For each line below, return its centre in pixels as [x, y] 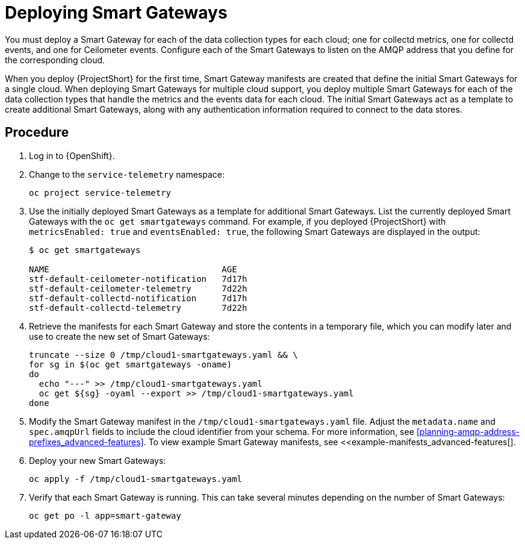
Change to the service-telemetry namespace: [127, 174]
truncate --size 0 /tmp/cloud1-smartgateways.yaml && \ [163, 355]
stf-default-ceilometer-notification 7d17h [138, 279]
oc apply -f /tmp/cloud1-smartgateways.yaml [136, 479]
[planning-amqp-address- [468, 431]
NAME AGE [133, 269]
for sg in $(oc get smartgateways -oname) [131, 364]
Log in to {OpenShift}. [72, 155]
